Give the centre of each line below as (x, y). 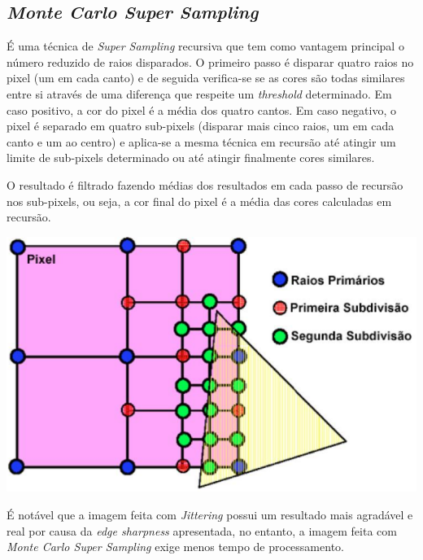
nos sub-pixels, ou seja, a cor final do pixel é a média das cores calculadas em (199, 201)
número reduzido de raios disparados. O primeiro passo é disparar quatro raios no (210, 61)
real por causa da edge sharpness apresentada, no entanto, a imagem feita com (202, 530)
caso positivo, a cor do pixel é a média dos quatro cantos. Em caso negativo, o (201, 109)
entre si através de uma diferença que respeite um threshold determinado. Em (199, 93)
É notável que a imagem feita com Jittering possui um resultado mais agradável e (210, 515)
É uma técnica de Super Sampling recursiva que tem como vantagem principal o (205, 46)
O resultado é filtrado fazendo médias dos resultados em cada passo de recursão (205, 184)
